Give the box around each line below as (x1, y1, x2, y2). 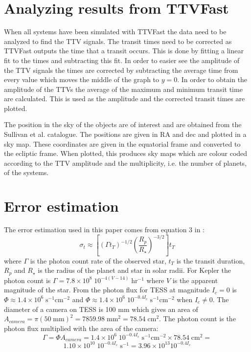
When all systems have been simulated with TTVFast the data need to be (4, 26, 227, 37)
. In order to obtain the (177, 74, 248, 85)
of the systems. (4, 167, 49, 177)
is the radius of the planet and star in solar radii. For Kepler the (38, 265, 231, 275)
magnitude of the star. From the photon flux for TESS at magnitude (4, 285, 210, 295)
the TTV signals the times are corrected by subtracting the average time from (4, 65, 238, 75)
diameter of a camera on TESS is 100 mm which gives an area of (4, 304, 198, 314)
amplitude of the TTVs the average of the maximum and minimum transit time (4, 84, 243, 94)
